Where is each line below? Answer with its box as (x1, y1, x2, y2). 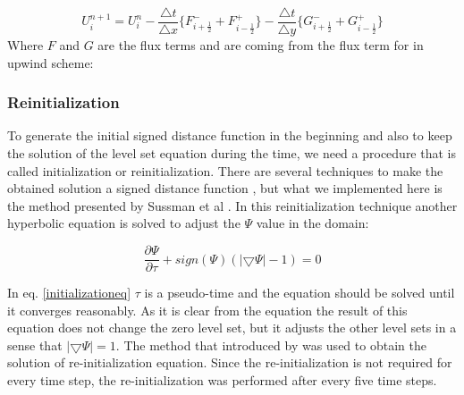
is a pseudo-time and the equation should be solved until (144, 283, 455, 302)
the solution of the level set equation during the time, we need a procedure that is (7, 144, 456, 163)
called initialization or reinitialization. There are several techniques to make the (7, 161, 443, 180)
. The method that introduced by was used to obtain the (115, 335, 426, 354)
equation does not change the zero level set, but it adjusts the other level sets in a (7, 318, 457, 337)
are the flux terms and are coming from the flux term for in (97, 36, 424, 55)
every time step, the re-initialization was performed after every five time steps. (7, 371, 437, 390)
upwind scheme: (7, 53, 94, 71)
